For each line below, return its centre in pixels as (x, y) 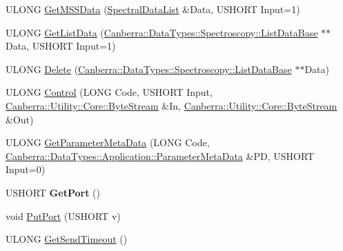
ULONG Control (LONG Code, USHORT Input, (109, 92)
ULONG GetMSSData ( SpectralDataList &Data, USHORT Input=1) (153, 9)
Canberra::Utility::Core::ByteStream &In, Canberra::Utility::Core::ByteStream (171, 105)
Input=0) (26, 169)
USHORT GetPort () (53, 192)
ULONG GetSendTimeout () (67, 239)
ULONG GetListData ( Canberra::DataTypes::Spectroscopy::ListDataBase (162, 32)
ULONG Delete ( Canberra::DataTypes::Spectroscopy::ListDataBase (149, 69)
